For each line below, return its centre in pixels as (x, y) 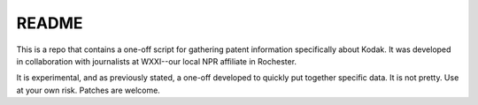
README (50, 23)
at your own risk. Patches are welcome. (89, 90)
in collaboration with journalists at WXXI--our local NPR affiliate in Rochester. (156, 61)
